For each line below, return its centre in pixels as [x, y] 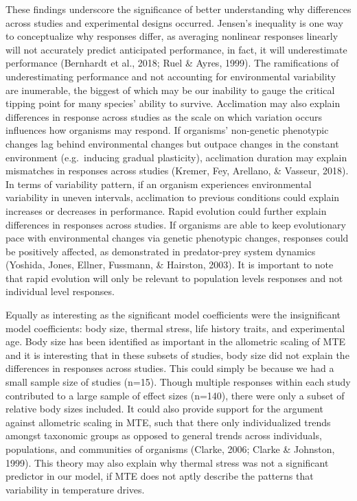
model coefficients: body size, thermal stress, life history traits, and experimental [175, 328]
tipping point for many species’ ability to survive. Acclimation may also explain [173, 103]
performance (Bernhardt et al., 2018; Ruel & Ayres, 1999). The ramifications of [172, 63]
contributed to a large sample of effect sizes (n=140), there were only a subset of [175, 395]
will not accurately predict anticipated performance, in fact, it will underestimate [176, 49]
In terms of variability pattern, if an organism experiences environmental [159, 184]
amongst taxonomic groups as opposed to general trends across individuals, [164, 435]
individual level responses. [60, 291]
